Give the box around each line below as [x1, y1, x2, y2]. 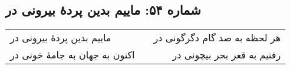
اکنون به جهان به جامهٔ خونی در [10, 48, 135, 62]
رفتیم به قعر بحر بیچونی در [172, 48, 281, 62]
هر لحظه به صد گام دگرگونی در [153, 31, 281, 45]
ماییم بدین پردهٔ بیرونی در [10, 31, 111, 45]
